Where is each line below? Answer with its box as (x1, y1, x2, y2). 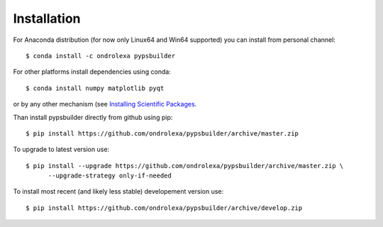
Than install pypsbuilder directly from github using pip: (13, 113, 173, 121)
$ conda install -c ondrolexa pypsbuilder (26, 52, 176, 60)
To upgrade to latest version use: (13, 145, 110, 154)
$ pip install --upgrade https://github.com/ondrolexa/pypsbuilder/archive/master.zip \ (26, 162, 344, 170)
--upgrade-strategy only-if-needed (48, 172, 172, 180)
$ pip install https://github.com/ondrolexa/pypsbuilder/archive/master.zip (26, 129, 299, 138)
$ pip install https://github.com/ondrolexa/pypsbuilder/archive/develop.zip (26, 204, 303, 212)
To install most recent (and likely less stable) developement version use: (13, 187, 224, 196)
